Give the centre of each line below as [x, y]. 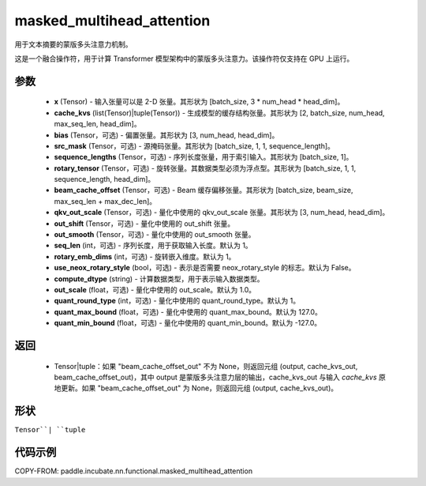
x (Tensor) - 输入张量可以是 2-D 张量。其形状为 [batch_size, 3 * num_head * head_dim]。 [199, 102]
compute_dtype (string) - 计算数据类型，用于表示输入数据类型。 [159, 279]
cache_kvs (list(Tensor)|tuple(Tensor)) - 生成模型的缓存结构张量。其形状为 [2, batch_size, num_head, [220, 113]
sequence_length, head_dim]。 [105, 179]
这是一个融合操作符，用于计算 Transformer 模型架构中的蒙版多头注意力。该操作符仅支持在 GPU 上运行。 [184, 58]
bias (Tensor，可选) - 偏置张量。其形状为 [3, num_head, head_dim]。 [166, 135]
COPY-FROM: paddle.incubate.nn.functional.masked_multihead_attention [133, 471]
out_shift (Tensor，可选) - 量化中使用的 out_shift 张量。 [144, 223]
